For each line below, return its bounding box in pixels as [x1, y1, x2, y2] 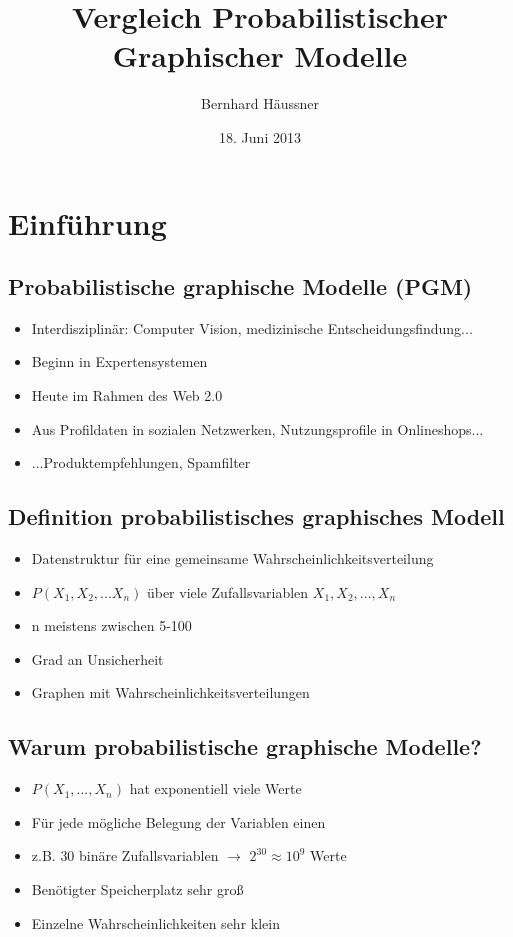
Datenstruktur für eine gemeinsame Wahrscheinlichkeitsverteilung [31, 548, 434, 569]
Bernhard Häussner [201, 93, 319, 114]
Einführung [8, 202, 167, 243]
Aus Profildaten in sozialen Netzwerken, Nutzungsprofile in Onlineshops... [31, 418, 484, 439]
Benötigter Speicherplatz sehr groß [31, 879, 244, 900]
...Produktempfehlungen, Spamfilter [31, 452, 251, 473]
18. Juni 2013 [219, 126, 301, 147]
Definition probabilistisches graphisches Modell [8, 501, 505, 532]
